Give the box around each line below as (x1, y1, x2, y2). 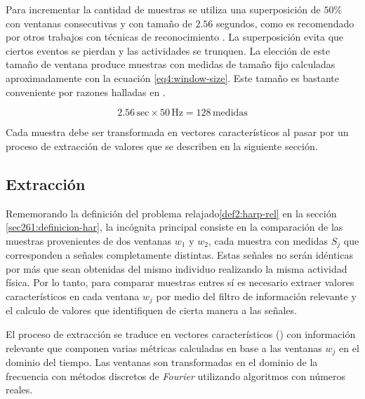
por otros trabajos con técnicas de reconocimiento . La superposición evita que (6, 29, 344, 44)
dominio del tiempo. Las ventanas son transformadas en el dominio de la (6, 355, 318, 370)
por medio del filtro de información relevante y (156, 288, 357, 303)
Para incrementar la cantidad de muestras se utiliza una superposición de (6, 2, 321, 16)
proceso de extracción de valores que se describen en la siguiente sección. (6, 138, 318, 153)
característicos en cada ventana (6, 288, 140, 303)
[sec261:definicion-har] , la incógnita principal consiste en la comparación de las (6, 219, 343, 234)
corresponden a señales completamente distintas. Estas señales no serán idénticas (6, 248, 353, 262)
